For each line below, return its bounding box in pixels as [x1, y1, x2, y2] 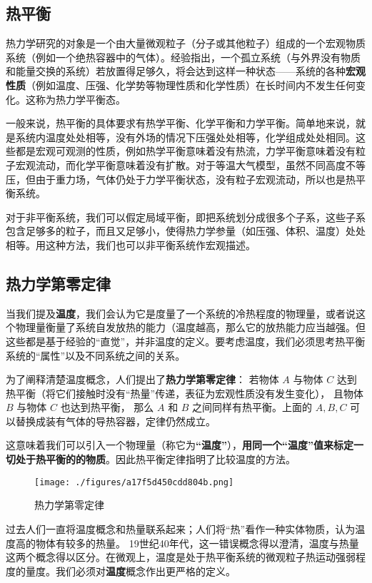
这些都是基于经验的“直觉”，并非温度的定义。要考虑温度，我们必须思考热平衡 [6, 333, 366, 348]
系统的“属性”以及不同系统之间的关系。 [6, 348, 186, 363]
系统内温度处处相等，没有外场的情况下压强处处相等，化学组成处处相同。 [15, 129, 356, 144]
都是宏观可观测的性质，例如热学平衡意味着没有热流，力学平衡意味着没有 [15, 143, 356, 158]
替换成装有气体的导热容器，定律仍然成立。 [15, 413, 216, 428]
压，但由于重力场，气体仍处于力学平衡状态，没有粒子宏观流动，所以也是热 [6, 171, 356, 186]
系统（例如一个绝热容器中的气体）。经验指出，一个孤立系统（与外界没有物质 [6, 49, 361, 64]
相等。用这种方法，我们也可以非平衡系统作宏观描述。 [6, 237, 256, 252]
